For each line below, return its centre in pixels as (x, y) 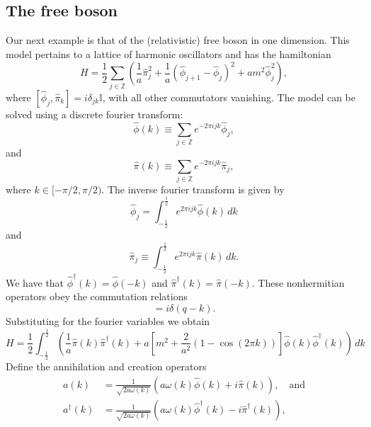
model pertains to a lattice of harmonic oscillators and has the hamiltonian (169, 53)
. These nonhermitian (298, 282)
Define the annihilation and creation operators (106, 366)
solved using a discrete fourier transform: (95, 114)
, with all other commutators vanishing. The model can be (229, 97)
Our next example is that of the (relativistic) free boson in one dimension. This (178, 40)
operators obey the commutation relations (97, 296)
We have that (35, 282)
